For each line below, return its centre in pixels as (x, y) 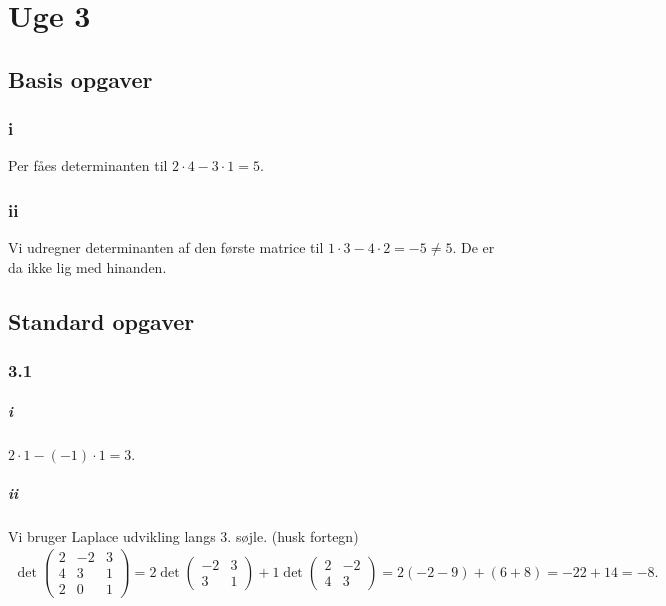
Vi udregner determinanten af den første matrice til (166, 247)
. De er (473, 247)
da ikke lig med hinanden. (87, 266)
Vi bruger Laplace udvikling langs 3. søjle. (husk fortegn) (183, 535)
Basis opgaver (80, 78)
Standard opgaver (101, 320)
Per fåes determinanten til (88, 165)
